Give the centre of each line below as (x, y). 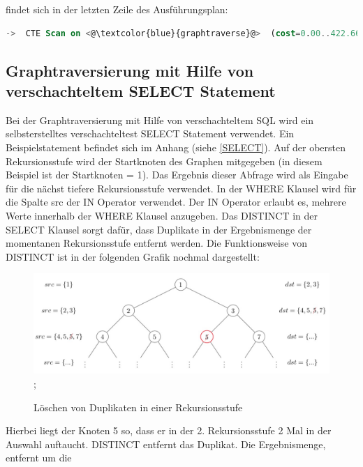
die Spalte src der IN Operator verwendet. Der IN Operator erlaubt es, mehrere (176, 202)
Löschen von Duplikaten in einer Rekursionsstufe (138, 407)
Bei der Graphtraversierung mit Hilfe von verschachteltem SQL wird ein (160, 120)
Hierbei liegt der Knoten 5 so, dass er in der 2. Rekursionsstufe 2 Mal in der (169, 430)
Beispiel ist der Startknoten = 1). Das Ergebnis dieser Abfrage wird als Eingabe (177, 175)
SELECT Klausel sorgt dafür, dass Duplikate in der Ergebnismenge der (159, 229)
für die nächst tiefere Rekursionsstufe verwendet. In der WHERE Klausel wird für (181, 188)
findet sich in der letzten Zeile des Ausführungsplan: (117, 9)
